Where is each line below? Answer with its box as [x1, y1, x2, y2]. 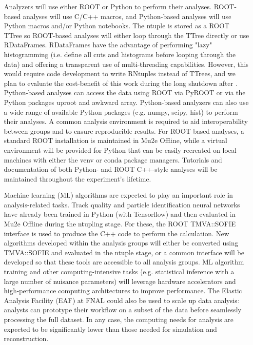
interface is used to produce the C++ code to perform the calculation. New [4, 228, 229, 238]
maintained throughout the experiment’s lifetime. [4, 173, 151, 183]
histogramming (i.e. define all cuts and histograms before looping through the [4, 49, 236, 59]
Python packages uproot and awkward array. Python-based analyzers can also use [4, 97, 249, 107]
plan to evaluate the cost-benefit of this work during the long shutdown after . [4, 78, 237, 88]
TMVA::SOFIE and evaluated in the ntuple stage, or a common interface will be [4, 247, 244, 257]
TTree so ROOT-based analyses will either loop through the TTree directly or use [4, 30, 249, 40]
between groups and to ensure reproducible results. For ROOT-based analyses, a [4, 125, 244, 136]
